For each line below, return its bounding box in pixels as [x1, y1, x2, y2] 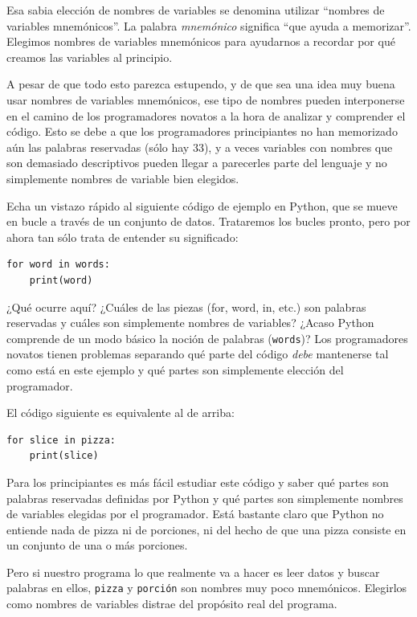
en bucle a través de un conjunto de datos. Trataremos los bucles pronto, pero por [6, 213, 411, 230]
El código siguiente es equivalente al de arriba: [6, 404, 235, 421]
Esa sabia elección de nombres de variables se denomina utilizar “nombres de [6, 2, 385, 18]
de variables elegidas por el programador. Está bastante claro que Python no [6, 505, 384, 522]
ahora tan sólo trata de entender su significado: [6, 228, 239, 245]
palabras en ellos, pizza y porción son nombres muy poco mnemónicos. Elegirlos [6, 579, 407, 596]
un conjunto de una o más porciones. [6, 537, 188, 554]
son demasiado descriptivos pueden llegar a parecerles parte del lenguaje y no [6, 154, 387, 171]
